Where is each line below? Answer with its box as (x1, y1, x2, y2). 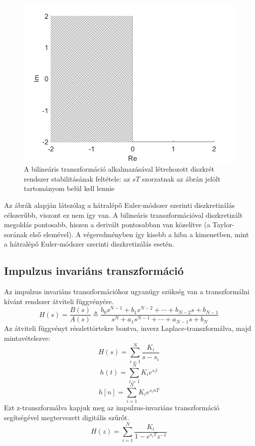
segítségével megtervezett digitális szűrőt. (4, 412, 129, 422)
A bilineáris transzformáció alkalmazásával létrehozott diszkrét (24, 164, 214, 174)
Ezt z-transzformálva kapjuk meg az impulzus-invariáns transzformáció (4, 402, 220, 413)
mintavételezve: (4, 333, 51, 343)
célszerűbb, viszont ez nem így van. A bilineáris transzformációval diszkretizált (4, 209, 243, 220)
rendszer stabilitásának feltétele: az (24, 173, 130, 184)
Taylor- (212, 219, 235, 230)
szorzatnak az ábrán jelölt (142, 173, 221, 184)
